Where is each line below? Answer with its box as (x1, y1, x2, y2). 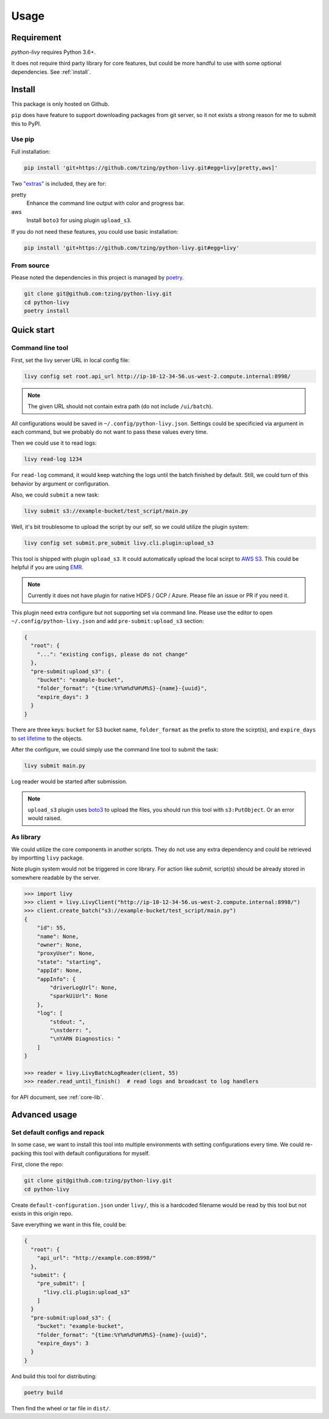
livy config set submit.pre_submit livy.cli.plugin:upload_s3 (24, 540, 214, 547)
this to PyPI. (11, 120, 41, 128)
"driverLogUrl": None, (49, 984, 118, 991)
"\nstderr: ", (49, 1027, 92, 1033)
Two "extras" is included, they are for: (11, 180, 107, 187)
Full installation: (11, 148, 51, 155)
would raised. (27, 814, 62, 822)
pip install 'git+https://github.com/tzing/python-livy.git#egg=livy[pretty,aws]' (24, 164, 278, 171)
